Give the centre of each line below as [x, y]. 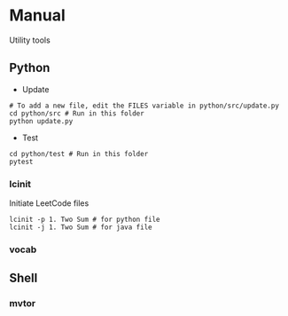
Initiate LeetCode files [49, 203]
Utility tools [30, 40]
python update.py [41, 121]
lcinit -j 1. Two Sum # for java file [81, 227]
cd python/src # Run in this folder [77, 113]
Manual [38, 16]
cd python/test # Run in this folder [79, 154]
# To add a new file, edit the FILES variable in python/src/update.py [144, 106]
